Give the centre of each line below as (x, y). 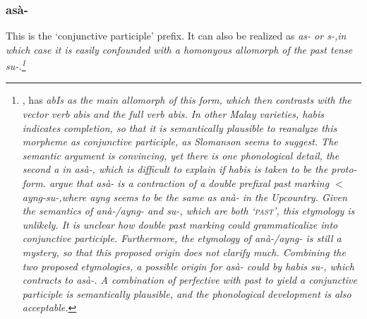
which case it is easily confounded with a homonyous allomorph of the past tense (179, 49)
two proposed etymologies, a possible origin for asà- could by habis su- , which (188, 266)
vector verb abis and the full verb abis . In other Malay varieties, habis (173, 114)
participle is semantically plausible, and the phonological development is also (187, 293)
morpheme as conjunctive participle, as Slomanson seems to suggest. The (180, 142)
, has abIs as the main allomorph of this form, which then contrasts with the (187, 100)
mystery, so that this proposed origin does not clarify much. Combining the (184, 252)
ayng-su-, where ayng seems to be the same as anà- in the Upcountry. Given (185, 197)
